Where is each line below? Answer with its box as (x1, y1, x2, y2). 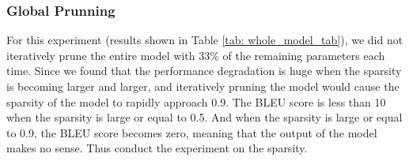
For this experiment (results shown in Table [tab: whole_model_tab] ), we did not (6, 32, 403, 48)
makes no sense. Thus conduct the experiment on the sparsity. (6, 140, 308, 156)
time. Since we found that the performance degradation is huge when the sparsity (6, 62, 402, 79)
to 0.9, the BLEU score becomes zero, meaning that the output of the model (6, 124, 377, 140)
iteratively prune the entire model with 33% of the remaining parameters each (6, 47, 385, 63)
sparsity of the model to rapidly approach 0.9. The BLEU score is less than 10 (6, 93, 386, 110)
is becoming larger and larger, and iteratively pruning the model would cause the (6, 78, 400, 94)
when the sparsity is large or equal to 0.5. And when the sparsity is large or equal (6, 109, 403, 125)
